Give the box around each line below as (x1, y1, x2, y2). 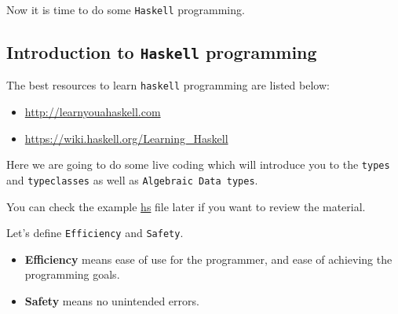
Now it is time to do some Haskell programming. (6, 2, 245, 17)
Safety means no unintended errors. (24, 293, 199, 309)
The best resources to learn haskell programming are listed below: (6, 77, 330, 93)
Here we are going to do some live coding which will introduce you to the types (6, 156, 390, 173)
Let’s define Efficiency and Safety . (6, 225, 184, 241)
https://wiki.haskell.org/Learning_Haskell (24, 130, 228, 146)
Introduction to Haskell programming (6, 40, 317, 64)
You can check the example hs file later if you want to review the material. (6, 198, 366, 214)
